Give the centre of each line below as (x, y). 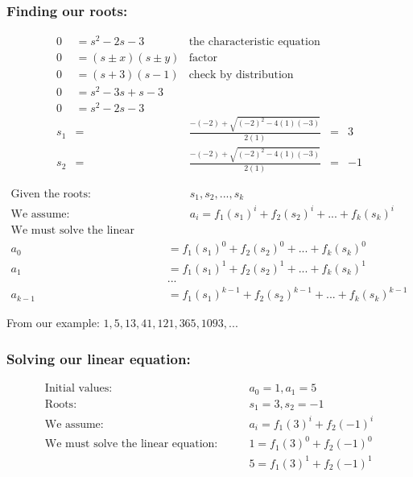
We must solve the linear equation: (131, 444)
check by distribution (241, 75)
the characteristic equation (254, 42)
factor (203, 58)
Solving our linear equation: (99, 358)
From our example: (53, 323)
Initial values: (78, 389)
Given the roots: (51, 194)
